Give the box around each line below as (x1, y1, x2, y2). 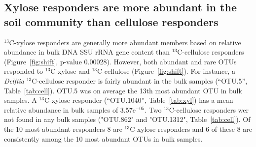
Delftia (4, 75, 24, 86)
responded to (4, 66, 43, 76)
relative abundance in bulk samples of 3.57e (4, 104, 136, 115)
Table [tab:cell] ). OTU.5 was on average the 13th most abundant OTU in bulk (4, 85, 242, 95)
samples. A (4, 95, 37, 105)
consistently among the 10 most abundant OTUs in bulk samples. (4, 133, 203, 144)
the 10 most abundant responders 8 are (4, 123, 122, 134)
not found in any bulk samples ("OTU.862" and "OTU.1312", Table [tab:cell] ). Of (4, 114, 251, 124)
